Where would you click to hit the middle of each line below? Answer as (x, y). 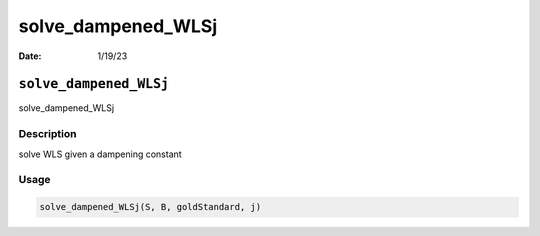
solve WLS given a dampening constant (100, 154)
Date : (30, 56)
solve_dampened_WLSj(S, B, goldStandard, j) (150, 207)
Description (47, 134)
